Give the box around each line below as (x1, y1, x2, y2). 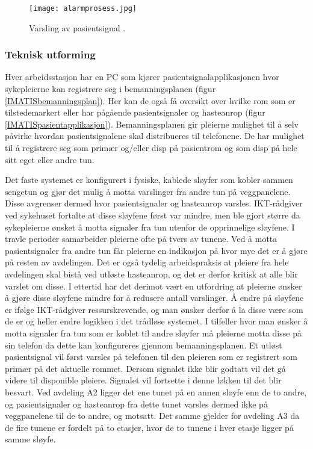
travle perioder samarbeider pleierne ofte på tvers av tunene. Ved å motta (5, 232, 277, 245)
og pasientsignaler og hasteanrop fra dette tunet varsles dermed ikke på (5, 397, 268, 410)
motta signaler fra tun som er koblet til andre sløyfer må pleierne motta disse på (5, 326, 302, 339)
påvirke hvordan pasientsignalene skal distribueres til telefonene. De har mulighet (5, 129, 305, 142)
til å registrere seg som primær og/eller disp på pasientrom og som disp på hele (5, 141, 297, 154)
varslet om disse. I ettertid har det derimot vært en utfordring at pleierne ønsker (5, 279, 302, 292)
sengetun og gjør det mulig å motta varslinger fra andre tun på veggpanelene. (5, 185, 291, 197)
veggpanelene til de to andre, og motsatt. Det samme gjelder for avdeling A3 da (5, 409, 300, 422)
